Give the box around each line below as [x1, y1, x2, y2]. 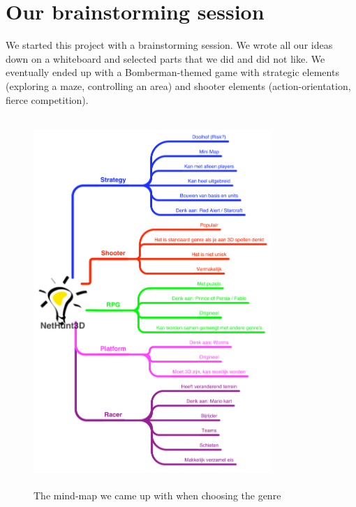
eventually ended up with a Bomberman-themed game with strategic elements [6, 65, 339, 80]
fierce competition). [6, 92, 89, 107]
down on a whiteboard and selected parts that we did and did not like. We [6, 51, 325, 66]
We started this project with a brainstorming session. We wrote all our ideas [6, 38, 333, 52]
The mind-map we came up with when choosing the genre [34, 487, 281, 502]
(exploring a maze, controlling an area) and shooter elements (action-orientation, [6, 78, 351, 93]
